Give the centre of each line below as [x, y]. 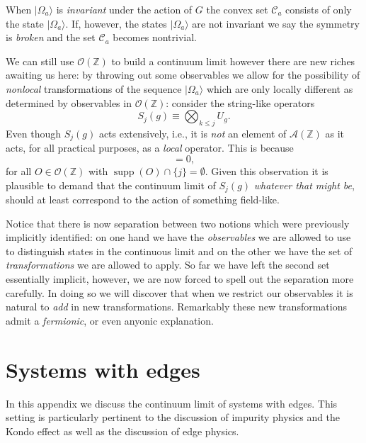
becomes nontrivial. [155, 37]
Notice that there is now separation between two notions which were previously [178, 223]
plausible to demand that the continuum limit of [111, 185]
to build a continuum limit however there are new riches [233, 61]
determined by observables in [69, 102]
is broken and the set [51, 37]
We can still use [40, 61]
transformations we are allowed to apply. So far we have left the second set [168, 265]
